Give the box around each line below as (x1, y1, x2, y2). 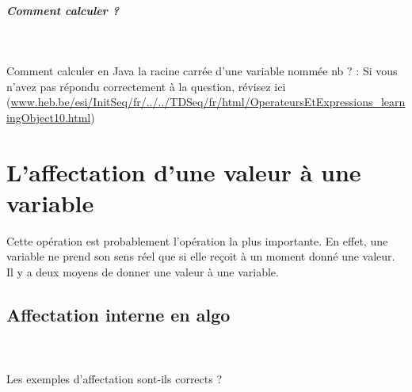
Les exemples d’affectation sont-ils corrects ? (6, 371, 223, 387)
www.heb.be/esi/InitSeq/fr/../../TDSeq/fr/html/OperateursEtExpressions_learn (10, 93, 406, 110)
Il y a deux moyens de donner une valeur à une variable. (6, 264, 279, 280)
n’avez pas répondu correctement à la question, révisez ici (6, 78, 286, 94)
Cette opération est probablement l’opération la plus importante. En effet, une (6, 232, 388, 249)
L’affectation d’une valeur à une (6, 155, 361, 188)
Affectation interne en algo (6, 303, 231, 327)
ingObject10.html (6, 108, 91, 125)
